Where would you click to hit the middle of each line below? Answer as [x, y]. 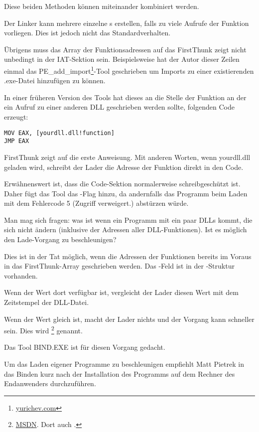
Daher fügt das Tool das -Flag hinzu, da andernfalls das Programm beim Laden [126, 193]
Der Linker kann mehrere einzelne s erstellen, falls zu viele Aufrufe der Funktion [127, 23]
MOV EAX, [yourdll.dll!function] [59, 133]
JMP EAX [17, 141]
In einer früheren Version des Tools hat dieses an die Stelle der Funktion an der [125, 97]
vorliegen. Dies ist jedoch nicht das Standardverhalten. [87, 33]
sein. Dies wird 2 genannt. [43, 330]
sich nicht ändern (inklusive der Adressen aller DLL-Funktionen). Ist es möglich [126, 229]
